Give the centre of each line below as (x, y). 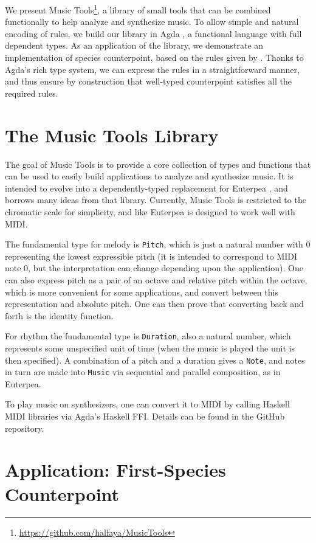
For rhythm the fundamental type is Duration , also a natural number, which (148, 336)
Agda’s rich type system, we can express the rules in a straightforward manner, (152, 69)
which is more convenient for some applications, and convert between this (142, 292)
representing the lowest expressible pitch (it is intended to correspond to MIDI (151, 256)
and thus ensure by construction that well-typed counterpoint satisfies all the (148, 81)
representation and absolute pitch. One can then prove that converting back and (154, 304)
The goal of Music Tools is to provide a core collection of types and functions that (158, 164)
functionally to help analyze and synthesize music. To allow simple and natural (152, 22)
